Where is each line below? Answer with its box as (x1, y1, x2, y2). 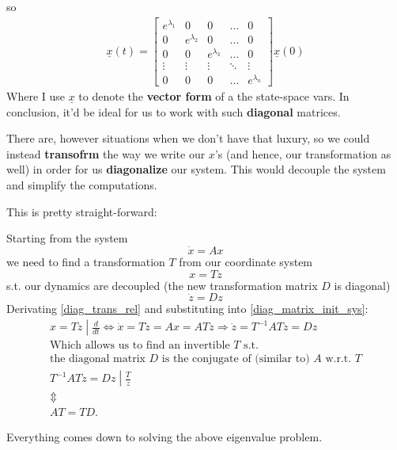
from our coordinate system (179, 254, 313, 270)
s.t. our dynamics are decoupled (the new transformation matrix (6, 276, 318, 293)
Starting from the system (6, 230, 128, 246)
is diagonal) (334, 276, 391, 293)
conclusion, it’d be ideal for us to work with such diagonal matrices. (6, 103, 341, 120)
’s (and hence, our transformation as (214, 145, 391, 162)
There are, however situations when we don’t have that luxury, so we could (6, 130, 370, 147)
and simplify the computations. (6, 177, 157, 193)
